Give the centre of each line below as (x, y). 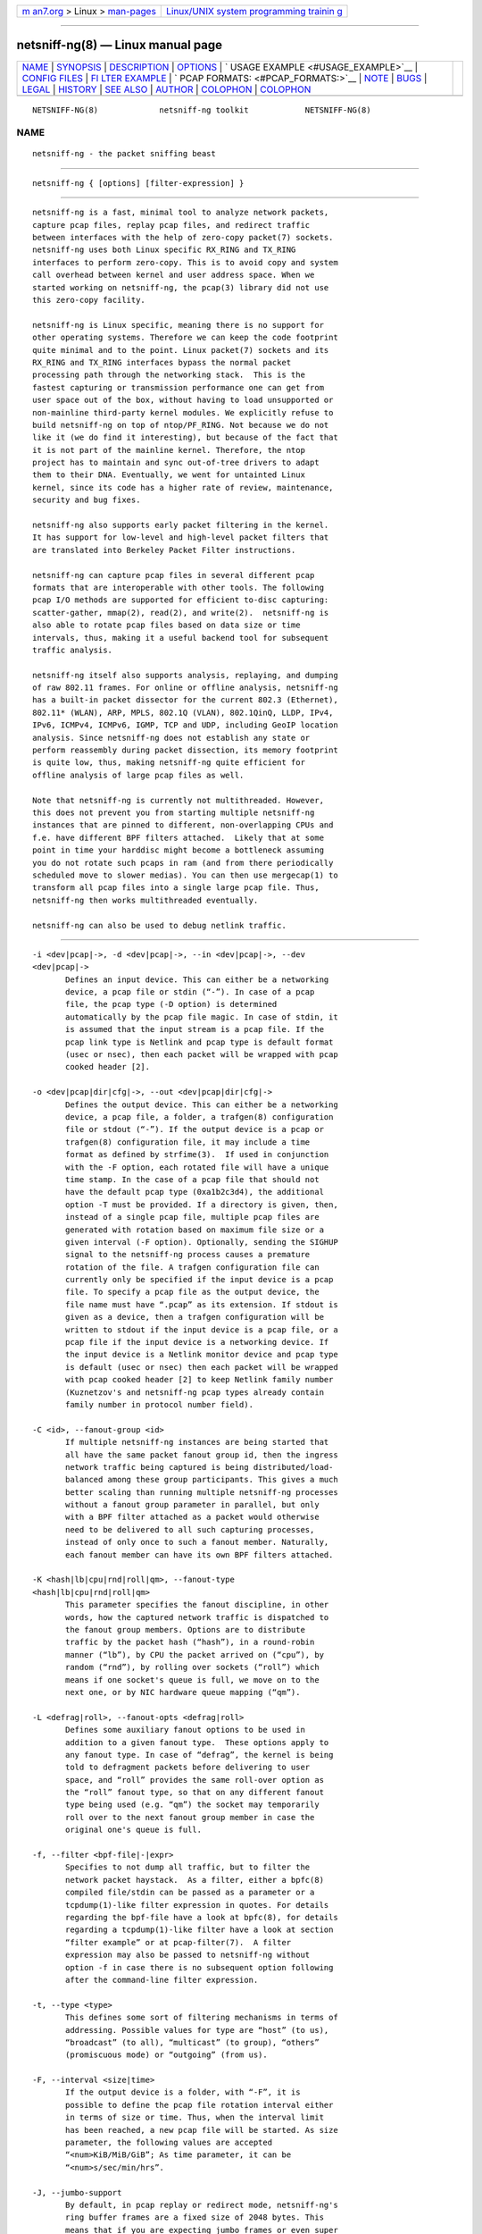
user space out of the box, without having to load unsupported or (183, 400)
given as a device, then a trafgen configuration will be (195, 1317)
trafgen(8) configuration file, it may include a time (188, 1142)
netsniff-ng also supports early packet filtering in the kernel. (181, 525)
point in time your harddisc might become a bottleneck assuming (179, 850)
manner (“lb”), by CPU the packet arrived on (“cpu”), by (195, 1655)
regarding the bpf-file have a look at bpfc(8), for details (202, 1917)
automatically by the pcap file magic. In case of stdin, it (202, 1017)
